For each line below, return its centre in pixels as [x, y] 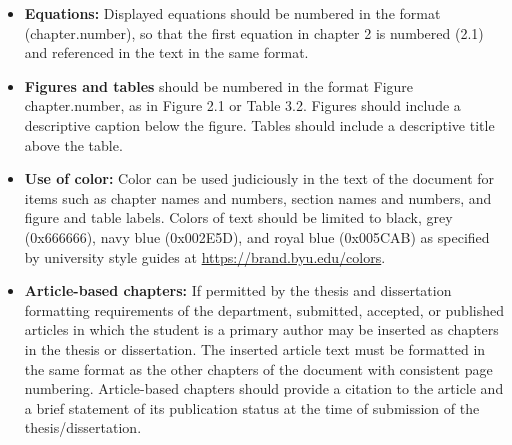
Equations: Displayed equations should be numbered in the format [232, 13]
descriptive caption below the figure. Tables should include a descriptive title [259, 124]
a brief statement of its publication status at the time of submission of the [252, 407]
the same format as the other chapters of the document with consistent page [258, 368]
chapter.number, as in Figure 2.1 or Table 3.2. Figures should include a [242, 105]
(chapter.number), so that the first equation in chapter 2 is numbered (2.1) [254, 32]
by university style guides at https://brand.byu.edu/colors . [205, 256]
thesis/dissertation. [83, 427]
